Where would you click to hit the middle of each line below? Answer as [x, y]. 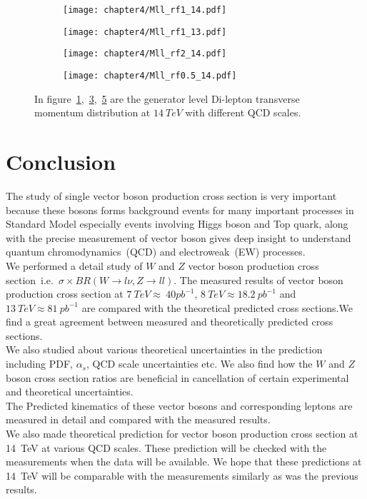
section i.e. [30, 279]
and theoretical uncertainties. [70, 392]
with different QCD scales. [243, 112]
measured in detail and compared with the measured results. [138, 419]
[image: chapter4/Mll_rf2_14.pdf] [145, 54]
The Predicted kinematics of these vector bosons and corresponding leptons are [179, 405]
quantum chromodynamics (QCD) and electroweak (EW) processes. [156, 252]
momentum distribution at [92, 112]
